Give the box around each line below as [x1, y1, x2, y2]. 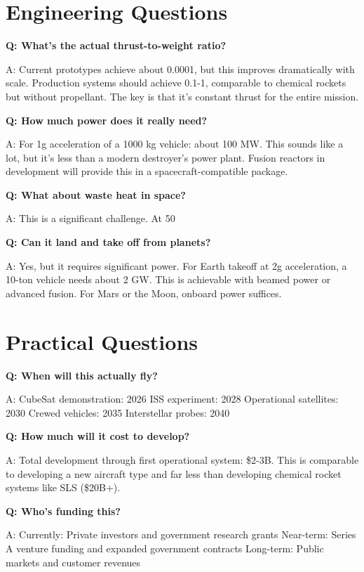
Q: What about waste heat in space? [6, 187, 186, 202]
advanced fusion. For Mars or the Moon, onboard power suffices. [6, 285, 282, 300]
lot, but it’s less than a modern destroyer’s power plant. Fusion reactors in [6, 150, 325, 164]
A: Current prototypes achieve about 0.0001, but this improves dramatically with [6, 61, 355, 76]
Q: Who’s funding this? [6, 503, 121, 518]
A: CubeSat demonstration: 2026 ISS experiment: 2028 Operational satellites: [6, 391, 339, 406]
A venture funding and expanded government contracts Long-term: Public [6, 540, 324, 555]
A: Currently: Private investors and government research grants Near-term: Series [6, 527, 356, 542]
